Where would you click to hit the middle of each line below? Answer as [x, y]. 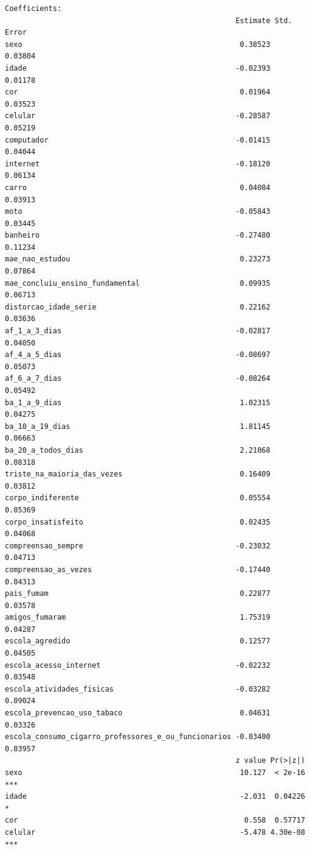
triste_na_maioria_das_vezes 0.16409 [138, 474]
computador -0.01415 [138, 140]
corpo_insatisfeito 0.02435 [138, 522]
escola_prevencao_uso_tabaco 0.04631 [138, 713]
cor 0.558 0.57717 [155, 820]
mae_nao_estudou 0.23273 [138, 259]
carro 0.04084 [138, 187]
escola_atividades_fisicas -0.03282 [138, 689]
